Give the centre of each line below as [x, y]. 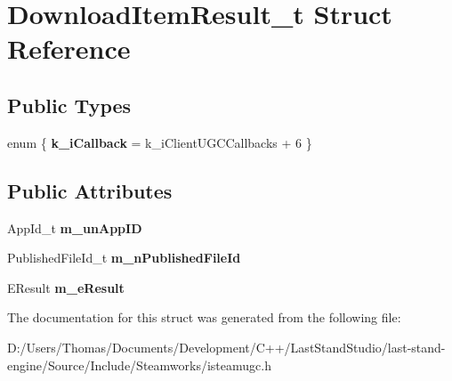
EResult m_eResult [66, 287]
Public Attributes [90, 190]
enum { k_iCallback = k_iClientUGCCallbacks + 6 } [160, 142]
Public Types [69, 105]
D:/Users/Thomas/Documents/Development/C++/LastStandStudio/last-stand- [226, 347]
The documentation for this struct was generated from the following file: [204, 317]
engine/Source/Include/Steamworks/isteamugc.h [139, 365]
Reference [69, 49]
